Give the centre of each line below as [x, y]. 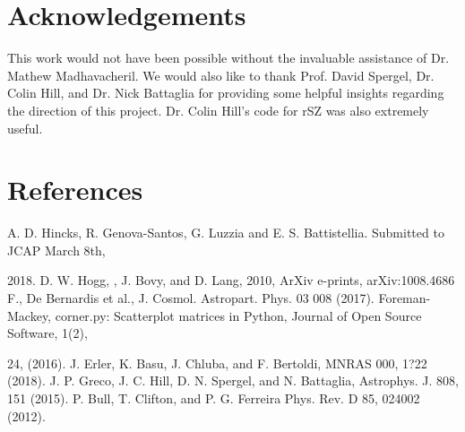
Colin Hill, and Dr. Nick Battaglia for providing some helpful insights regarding [226, 93]
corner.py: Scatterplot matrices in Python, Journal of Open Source [238, 315]
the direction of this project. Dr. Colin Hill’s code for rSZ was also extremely [218, 110]
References [75, 190]
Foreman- [405, 298]
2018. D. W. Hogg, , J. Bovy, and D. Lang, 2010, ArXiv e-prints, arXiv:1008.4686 [231, 280]
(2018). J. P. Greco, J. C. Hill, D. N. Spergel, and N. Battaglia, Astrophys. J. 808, [233, 380]
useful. [25, 128]
